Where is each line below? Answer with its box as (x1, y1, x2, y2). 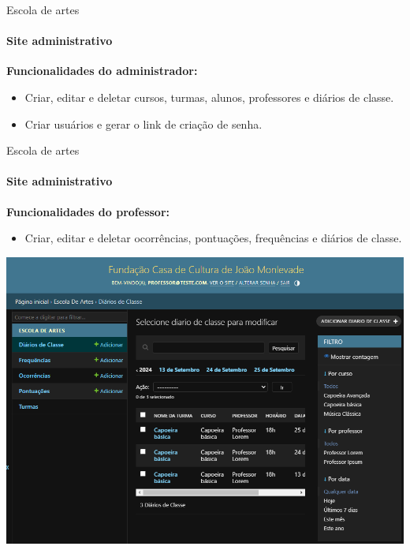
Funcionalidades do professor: (6, 203, 170, 219)
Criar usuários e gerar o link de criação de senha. (24, 115, 263, 132)
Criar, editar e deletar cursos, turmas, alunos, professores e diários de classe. (24, 88, 394, 105)
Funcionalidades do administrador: (6, 62, 198, 79)
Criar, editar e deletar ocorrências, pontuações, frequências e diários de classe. (24, 230, 402, 246)
